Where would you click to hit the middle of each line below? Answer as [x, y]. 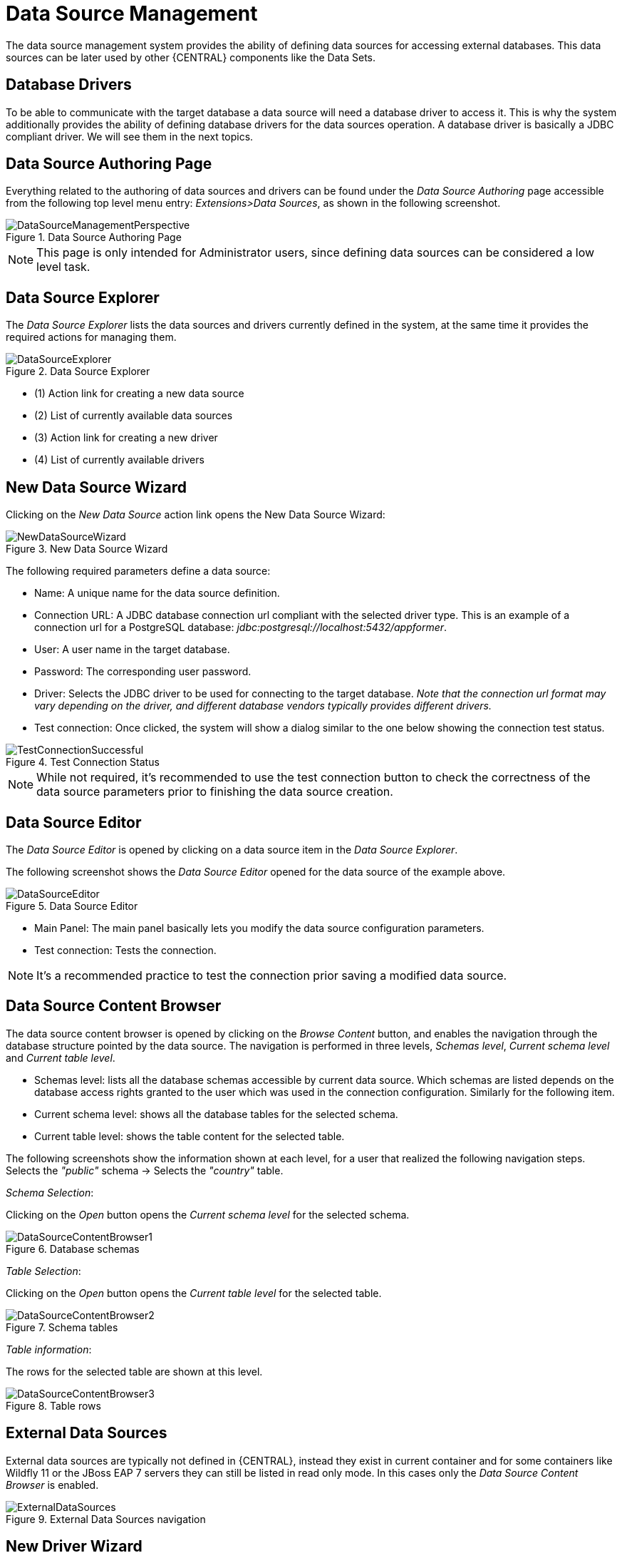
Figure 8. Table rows [53, 1405]
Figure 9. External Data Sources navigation [106, 1519]
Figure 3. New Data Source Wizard [87, 549]
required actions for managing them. [91, 337]
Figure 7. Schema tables [62, 1327]
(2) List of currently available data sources [134, 416]
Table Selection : [43, 1271]
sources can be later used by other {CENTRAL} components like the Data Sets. [191, 57]
